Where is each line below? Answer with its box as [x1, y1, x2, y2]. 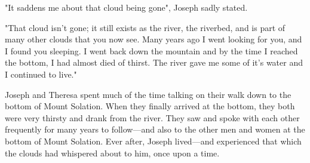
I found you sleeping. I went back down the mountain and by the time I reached [5, 44, 298, 57]
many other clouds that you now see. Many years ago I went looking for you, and [5, 33, 302, 45]
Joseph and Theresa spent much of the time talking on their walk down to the [5, 88, 291, 100]
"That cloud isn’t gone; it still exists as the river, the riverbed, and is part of [5, 21, 286, 33]
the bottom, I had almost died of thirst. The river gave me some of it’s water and [5, 56, 303, 69]
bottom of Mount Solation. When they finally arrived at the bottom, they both [5, 100, 295, 112]
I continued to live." [5, 67, 77, 80]
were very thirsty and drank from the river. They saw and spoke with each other [5, 111, 300, 124]
